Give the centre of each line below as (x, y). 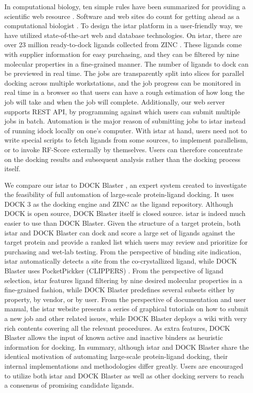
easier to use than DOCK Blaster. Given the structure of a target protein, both (123, 223)
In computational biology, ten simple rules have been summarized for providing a (125, 6)
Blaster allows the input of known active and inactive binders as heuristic (114, 337)
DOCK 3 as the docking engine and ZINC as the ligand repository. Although (119, 204)
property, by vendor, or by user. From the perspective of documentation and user (125, 299)
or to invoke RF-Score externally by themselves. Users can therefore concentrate (124, 149)
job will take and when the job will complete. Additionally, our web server (115, 101)
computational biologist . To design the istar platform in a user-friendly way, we (124, 26)
